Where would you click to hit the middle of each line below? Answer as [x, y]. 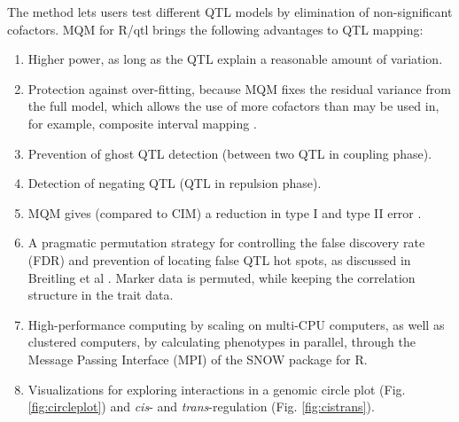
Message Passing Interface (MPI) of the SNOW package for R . [198, 359]
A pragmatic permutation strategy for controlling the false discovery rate [226, 242]
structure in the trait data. [101, 295]
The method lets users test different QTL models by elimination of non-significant [230, 12]
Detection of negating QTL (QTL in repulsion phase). [175, 183]
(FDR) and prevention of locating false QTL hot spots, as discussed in [219, 259]
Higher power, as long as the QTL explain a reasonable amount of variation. [235, 59]
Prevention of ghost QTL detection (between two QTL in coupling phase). [230, 153]
